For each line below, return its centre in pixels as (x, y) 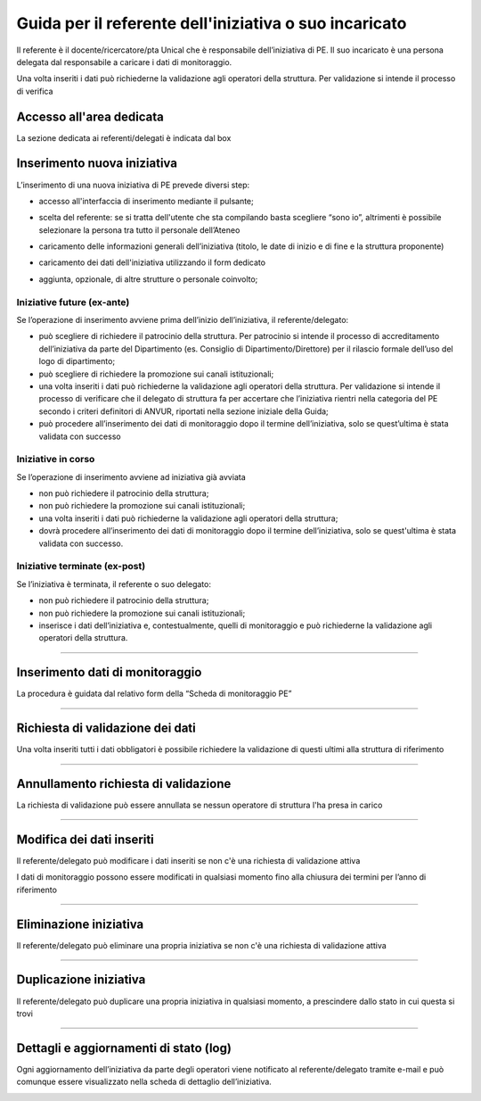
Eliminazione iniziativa (80, 924)
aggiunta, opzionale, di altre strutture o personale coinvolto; (148, 279)
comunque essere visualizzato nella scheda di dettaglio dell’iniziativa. (144, 1082)
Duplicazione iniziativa (81, 980)
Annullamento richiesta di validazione (124, 784)
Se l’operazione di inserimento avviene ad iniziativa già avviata (131, 476)
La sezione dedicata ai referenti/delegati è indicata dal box (124, 137)
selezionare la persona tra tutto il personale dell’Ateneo (139, 230)
